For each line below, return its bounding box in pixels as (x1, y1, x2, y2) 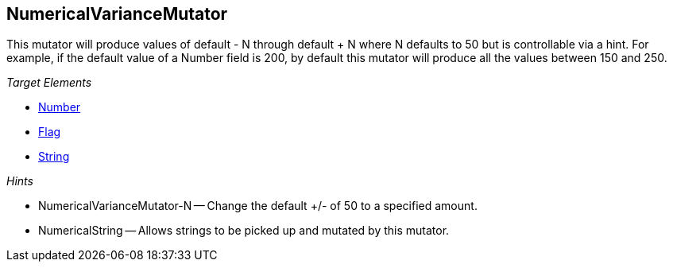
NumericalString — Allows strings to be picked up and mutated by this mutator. (38, 223, 450, 238)
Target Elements (6, 76, 92, 90)
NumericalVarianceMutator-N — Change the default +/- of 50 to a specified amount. (38, 199, 478, 213)
